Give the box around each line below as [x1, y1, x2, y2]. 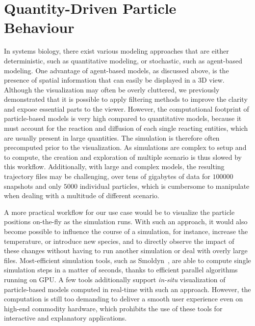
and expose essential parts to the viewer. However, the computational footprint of [4, 103, 249, 114]
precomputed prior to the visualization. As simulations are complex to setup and [4, 142, 247, 152]
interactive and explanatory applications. [4, 313, 127, 323]
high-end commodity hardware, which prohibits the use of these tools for [4, 303, 223, 313]
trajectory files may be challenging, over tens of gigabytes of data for [4, 171, 210, 181]
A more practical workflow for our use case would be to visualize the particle [4, 207, 235, 217]
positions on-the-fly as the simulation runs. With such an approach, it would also [4, 216, 248, 227]
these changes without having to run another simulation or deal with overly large [4, 245, 248, 256]
